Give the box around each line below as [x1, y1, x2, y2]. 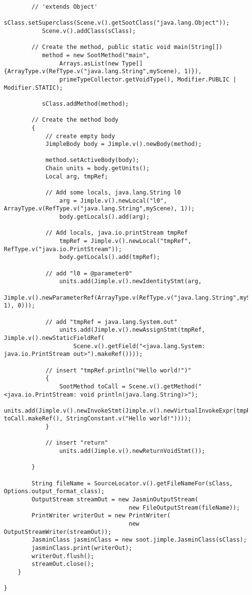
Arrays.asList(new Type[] [59, 60, 143, 67]
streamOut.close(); [31, 561, 94, 568]
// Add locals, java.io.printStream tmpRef [45, 229, 188, 237]
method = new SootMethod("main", [42, 51, 150, 59]
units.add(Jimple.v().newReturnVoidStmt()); [59, 448, 205, 455]
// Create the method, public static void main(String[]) [31, 44, 223, 51]
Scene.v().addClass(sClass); [42, 27, 136, 34]
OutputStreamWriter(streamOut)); [4, 528, 111, 535]
